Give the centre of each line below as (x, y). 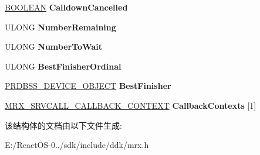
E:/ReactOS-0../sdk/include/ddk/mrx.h (77, 145)
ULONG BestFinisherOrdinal (63, 66)
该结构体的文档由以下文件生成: (63, 125)
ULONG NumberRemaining (60, 27)
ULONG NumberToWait (53, 46)
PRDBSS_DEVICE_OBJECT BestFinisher (88, 86)
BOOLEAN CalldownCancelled (66, 7)
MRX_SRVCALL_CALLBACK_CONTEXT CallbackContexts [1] (131, 105)
